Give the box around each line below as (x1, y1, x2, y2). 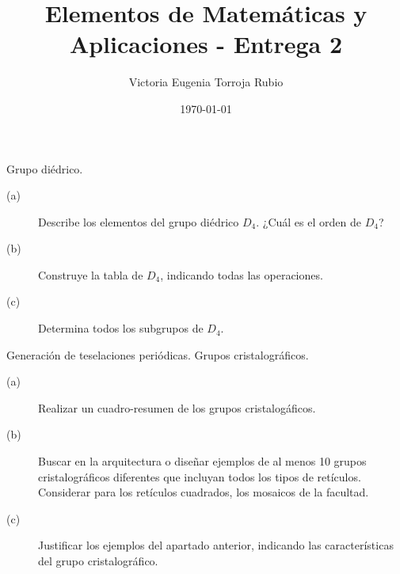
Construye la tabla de (38, 266, 143, 283)
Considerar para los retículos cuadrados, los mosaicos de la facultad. (38, 484, 369, 500)
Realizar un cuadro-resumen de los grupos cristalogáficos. (38, 399, 316, 416)
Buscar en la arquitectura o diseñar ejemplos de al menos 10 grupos (38, 453, 367, 469)
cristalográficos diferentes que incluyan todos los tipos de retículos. (38, 468, 361, 485)
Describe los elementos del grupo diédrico (38, 213, 239, 230)
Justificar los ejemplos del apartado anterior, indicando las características (38, 537, 394, 553)
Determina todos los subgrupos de (38, 320, 204, 336)
